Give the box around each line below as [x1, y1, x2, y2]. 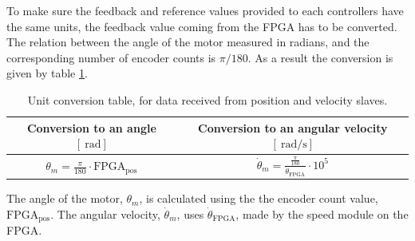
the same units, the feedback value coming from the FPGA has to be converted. [6, 18, 397, 34]
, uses [176, 205, 204, 222]
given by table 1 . [6, 65, 88, 81]
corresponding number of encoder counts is [6, 49, 216, 65]
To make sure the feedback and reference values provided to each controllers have [6, 2, 404, 18]
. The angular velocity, [50, 205, 160, 222]
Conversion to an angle [26, 119, 156, 136]
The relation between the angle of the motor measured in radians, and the [6, 34, 370, 50]
